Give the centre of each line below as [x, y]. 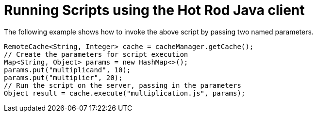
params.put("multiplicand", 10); [67, 70]
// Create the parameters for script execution [96, 54]
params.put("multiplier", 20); [63, 77]
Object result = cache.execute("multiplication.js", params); [125, 93]
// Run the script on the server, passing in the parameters [123, 85]
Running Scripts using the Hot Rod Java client [154, 10]
